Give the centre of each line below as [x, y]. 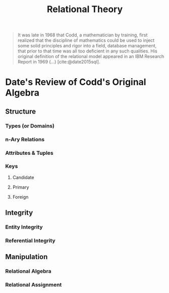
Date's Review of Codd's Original [76, 82]
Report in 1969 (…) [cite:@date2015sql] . [59, 62]
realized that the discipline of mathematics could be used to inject [86, 40]
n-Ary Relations [25, 139]
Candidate [23, 177]
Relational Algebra [28, 271]
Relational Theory [85, 9]
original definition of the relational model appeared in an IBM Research [91, 56]
